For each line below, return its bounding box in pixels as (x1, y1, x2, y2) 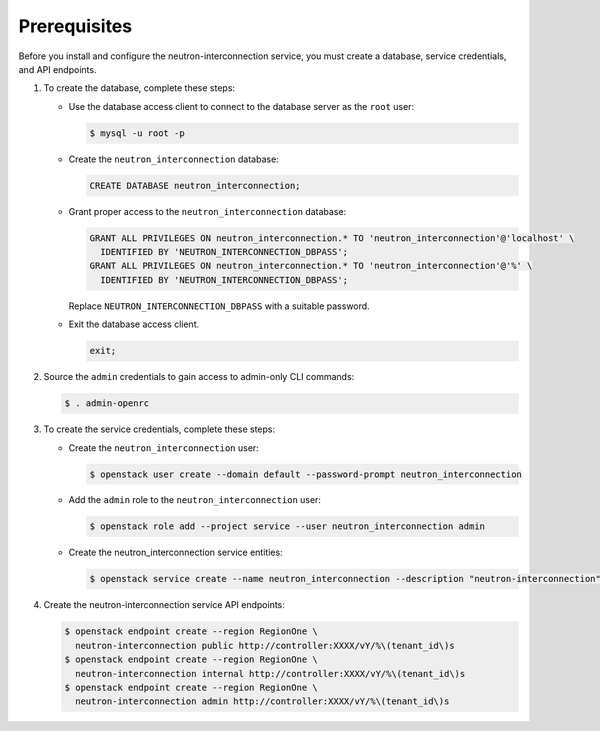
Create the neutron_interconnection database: (68, 153, 279, 165)
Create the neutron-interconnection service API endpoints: (43, 599, 285, 611)
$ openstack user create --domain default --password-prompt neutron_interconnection (89, 468, 522, 480)
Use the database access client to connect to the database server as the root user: (68, 100, 415, 112)
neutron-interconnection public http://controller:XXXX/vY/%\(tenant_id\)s (75, 640, 455, 651)
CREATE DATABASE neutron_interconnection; (89, 180, 301, 191)
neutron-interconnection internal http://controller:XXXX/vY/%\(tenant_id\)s (75, 668, 466, 679)
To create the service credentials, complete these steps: (43, 423, 275, 435)
